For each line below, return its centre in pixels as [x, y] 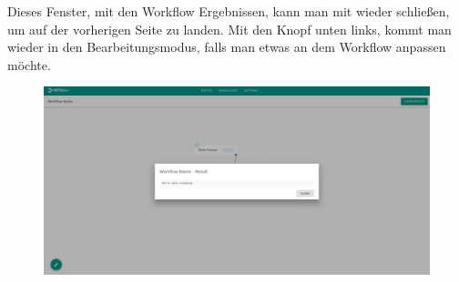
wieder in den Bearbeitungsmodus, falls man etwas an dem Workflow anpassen [227, 47]
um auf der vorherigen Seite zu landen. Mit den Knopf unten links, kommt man [229, 29]
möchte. [29, 64]
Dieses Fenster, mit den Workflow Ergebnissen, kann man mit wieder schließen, [229, 11]
